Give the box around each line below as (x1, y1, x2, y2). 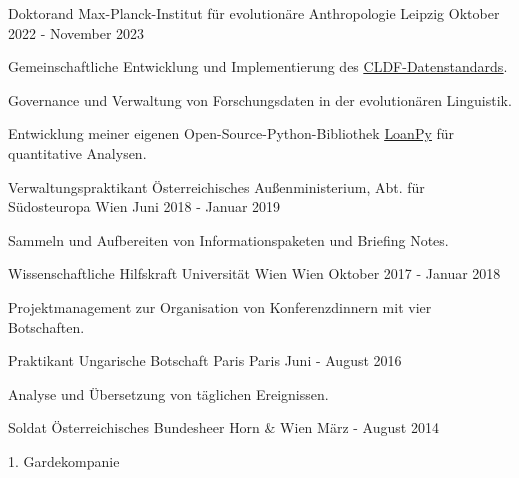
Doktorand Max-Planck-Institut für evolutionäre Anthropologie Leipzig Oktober (8, 3, 500, 23)
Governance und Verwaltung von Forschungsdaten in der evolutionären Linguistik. (8, 89, 512, 110)
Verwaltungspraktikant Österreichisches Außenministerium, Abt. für (8, 176, 425, 197)
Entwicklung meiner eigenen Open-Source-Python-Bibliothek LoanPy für (8, 123, 455, 144)
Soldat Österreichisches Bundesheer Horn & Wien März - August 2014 (8, 417, 439, 438)
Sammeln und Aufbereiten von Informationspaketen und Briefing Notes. (8, 229, 449, 250)
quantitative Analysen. (8, 142, 147, 163)
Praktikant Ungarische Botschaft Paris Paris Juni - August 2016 (8, 350, 402, 371)
